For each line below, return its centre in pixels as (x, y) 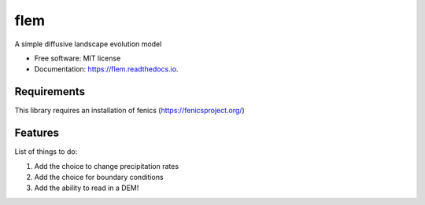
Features (37, 133)
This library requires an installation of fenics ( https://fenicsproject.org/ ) (130, 111)
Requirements (50, 92)
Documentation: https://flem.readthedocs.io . (106, 69)
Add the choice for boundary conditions (99, 177)
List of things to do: (46, 152)
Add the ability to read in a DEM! (87, 188)
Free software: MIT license (78, 58)
